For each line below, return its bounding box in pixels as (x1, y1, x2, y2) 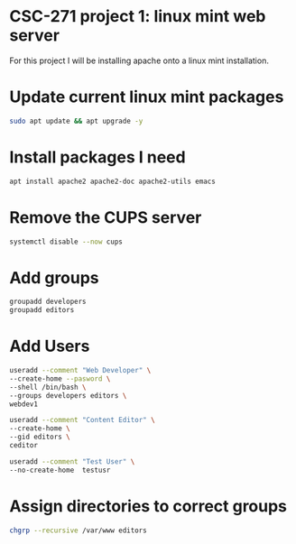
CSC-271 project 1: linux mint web (9, 6, 266, 27)
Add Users (9, 337, 90, 356)
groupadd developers (9, 297, 88, 307)
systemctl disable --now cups (9, 237, 124, 246)
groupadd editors (9, 306, 75, 315)
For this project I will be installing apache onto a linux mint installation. (9, 55, 269, 66)
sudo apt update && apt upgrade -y (9, 116, 143, 125)
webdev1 (9, 400, 39, 409)
